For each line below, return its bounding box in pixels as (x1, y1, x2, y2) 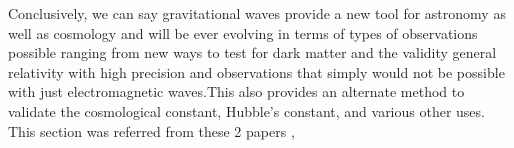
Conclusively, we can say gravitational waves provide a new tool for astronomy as (8, 3, 506, 23)
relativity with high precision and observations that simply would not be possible (8, 61, 505, 82)
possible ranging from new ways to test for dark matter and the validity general (8, 42, 497, 63)
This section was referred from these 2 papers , (8, 120, 295, 141)
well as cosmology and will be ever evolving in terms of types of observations (8, 22, 478, 43)
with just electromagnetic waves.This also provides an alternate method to (8, 81, 465, 102)
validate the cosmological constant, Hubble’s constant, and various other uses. (8, 100, 485, 121)
